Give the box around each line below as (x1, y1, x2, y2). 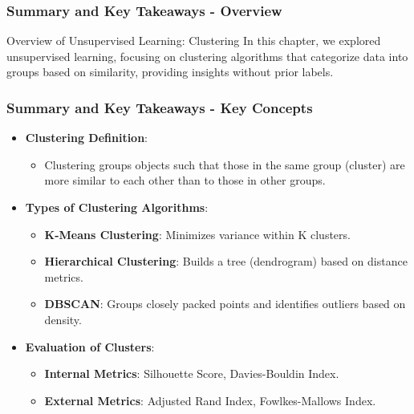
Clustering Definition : (25, 129, 148, 146)
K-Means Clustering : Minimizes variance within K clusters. (44, 225, 351, 242)
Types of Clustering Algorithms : (25, 199, 209, 215)
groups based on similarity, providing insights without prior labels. (6, 63, 334, 80)
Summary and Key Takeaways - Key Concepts (6, 97, 313, 117)
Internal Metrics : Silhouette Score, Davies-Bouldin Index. (44, 365, 339, 382)
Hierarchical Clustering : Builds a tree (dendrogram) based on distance (44, 253, 408, 270)
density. (44, 310, 82, 327)
